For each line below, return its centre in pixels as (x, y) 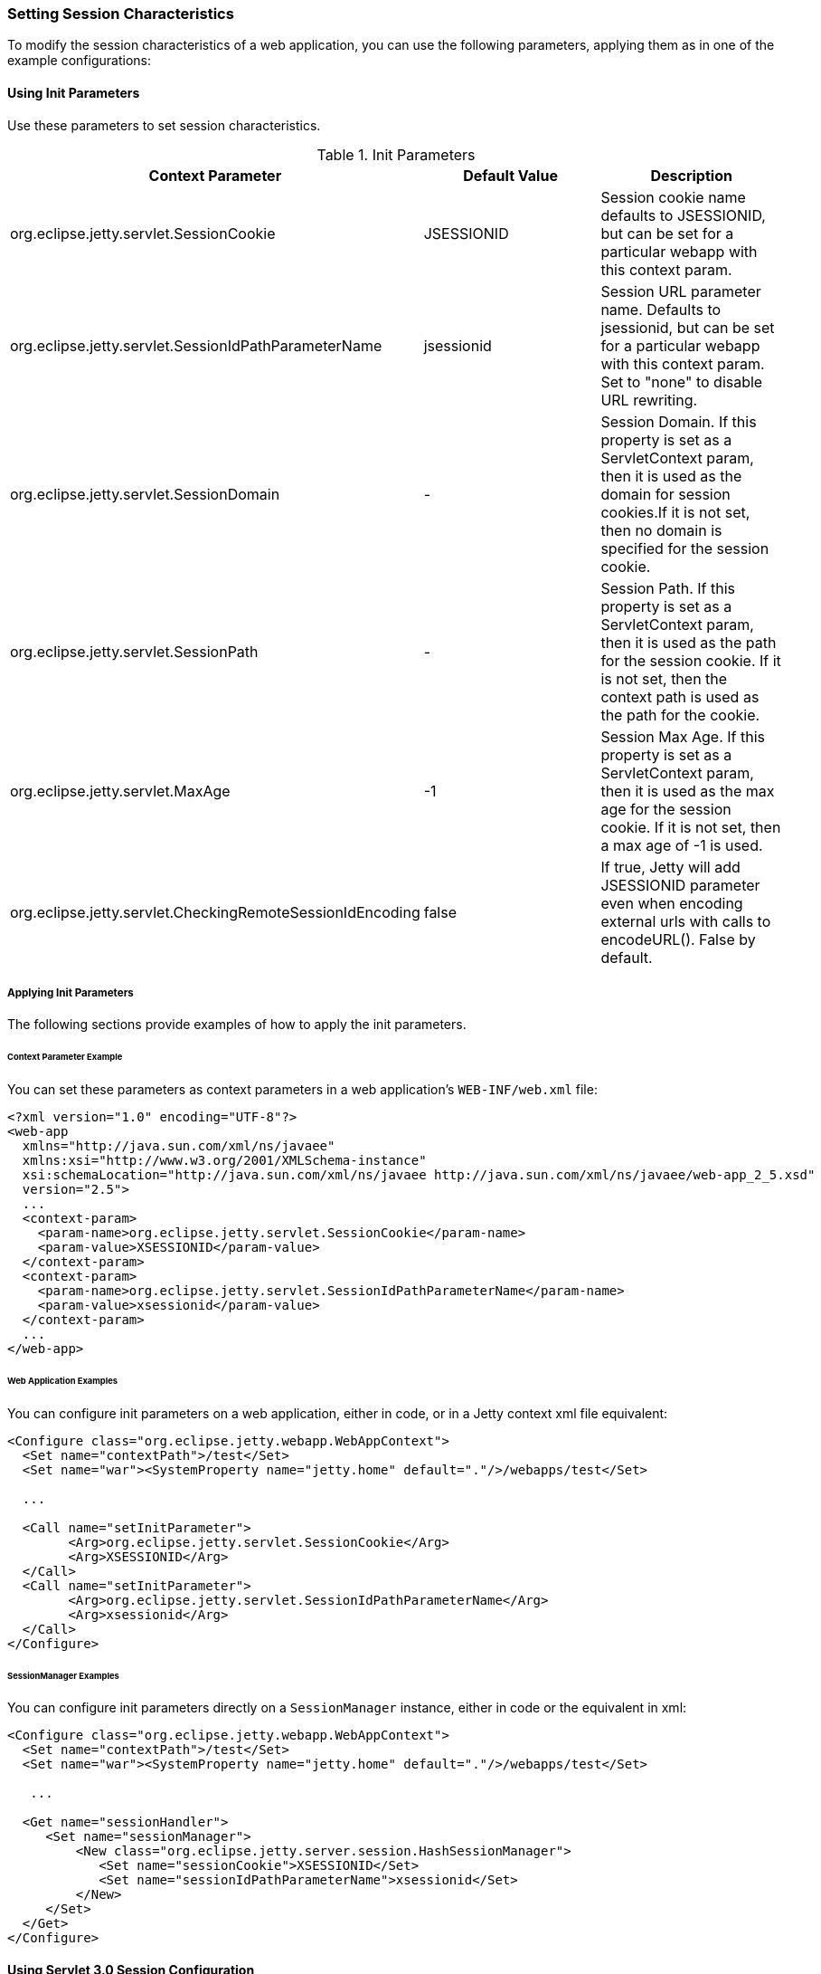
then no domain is (661, 530)
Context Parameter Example (65, 1057)
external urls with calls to (686, 921)
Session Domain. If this (679, 421)
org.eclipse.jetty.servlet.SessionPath (134, 651)
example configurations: (79, 61)
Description (691, 175)
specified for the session (685, 548)
